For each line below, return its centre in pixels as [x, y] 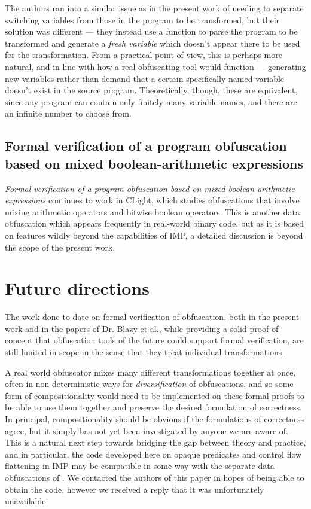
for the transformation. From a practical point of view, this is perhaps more [144, 55]
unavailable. [27, 501]
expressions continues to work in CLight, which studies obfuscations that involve [152, 200]
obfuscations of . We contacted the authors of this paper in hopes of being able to [155, 477]
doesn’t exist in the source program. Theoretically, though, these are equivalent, [151, 90]
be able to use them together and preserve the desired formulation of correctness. [153, 407]
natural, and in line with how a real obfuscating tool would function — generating [155, 66]
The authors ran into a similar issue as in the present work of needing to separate [154, 8]
